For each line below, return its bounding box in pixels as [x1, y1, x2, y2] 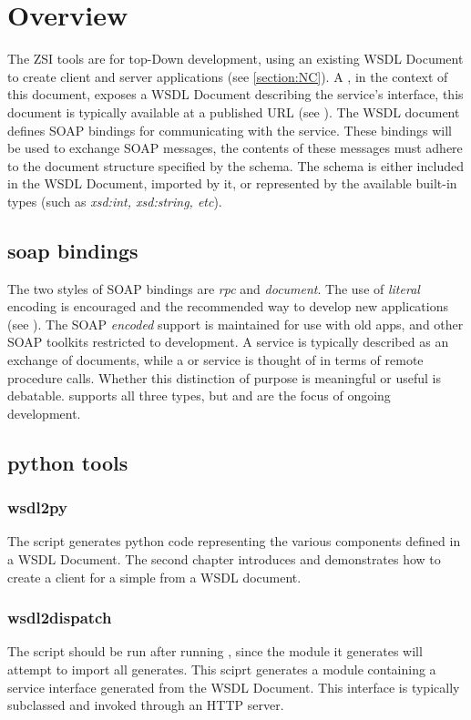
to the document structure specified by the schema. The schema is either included [7, 156, 464, 175]
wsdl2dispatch [7, 606, 112, 629]
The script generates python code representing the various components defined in [7, 532, 461, 551]
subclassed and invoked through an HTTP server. [7, 695, 284, 715]
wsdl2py [7, 496, 67, 519]
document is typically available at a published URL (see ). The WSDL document [7, 102, 460, 121]
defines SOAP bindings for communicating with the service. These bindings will [7, 120, 452, 139]
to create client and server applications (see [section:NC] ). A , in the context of [7, 66, 448, 86]
